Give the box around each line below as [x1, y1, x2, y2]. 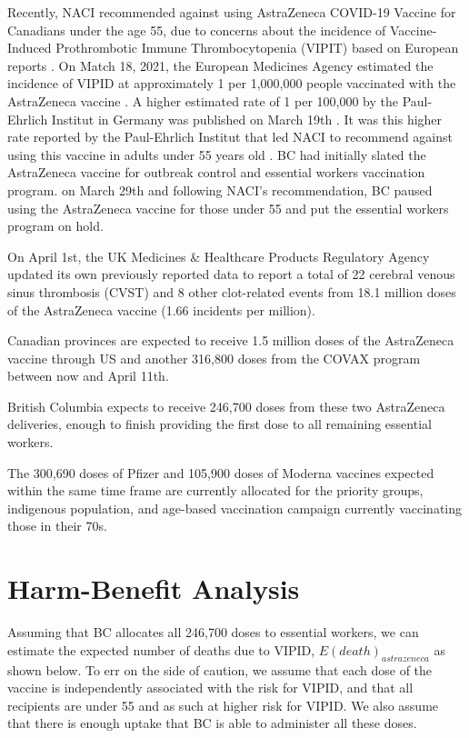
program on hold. [7, 216, 104, 235]
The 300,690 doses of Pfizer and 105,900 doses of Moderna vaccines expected [7, 463, 434, 482]
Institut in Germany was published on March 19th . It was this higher [51, 109, 443, 128]
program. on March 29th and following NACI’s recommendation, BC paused [7, 180, 433, 199]
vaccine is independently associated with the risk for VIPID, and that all [7, 678, 414, 697]
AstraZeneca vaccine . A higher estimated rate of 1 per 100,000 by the [7, 91, 398, 110]
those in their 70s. [7, 516, 107, 535]
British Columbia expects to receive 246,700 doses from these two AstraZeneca [7, 396, 445, 415]
